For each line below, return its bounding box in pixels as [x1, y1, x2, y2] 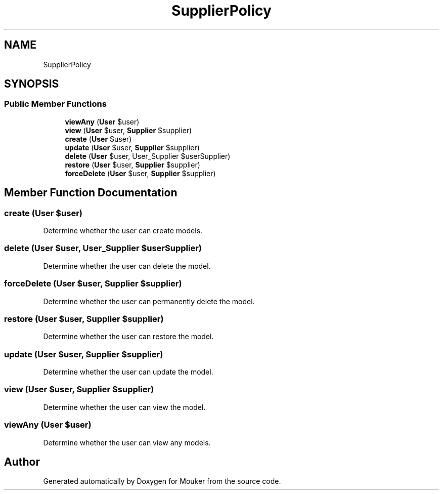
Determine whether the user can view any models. [43, 438, 211, 447]
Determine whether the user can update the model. [43, 367, 213, 377]
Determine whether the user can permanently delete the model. [43, 297, 255, 306]
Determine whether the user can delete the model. [43, 261, 211, 270]
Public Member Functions [4, 99, 107, 109]
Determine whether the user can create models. [43, 226, 203, 235]
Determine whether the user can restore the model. [43, 332, 214, 341]
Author [4, 455, 40, 468]
